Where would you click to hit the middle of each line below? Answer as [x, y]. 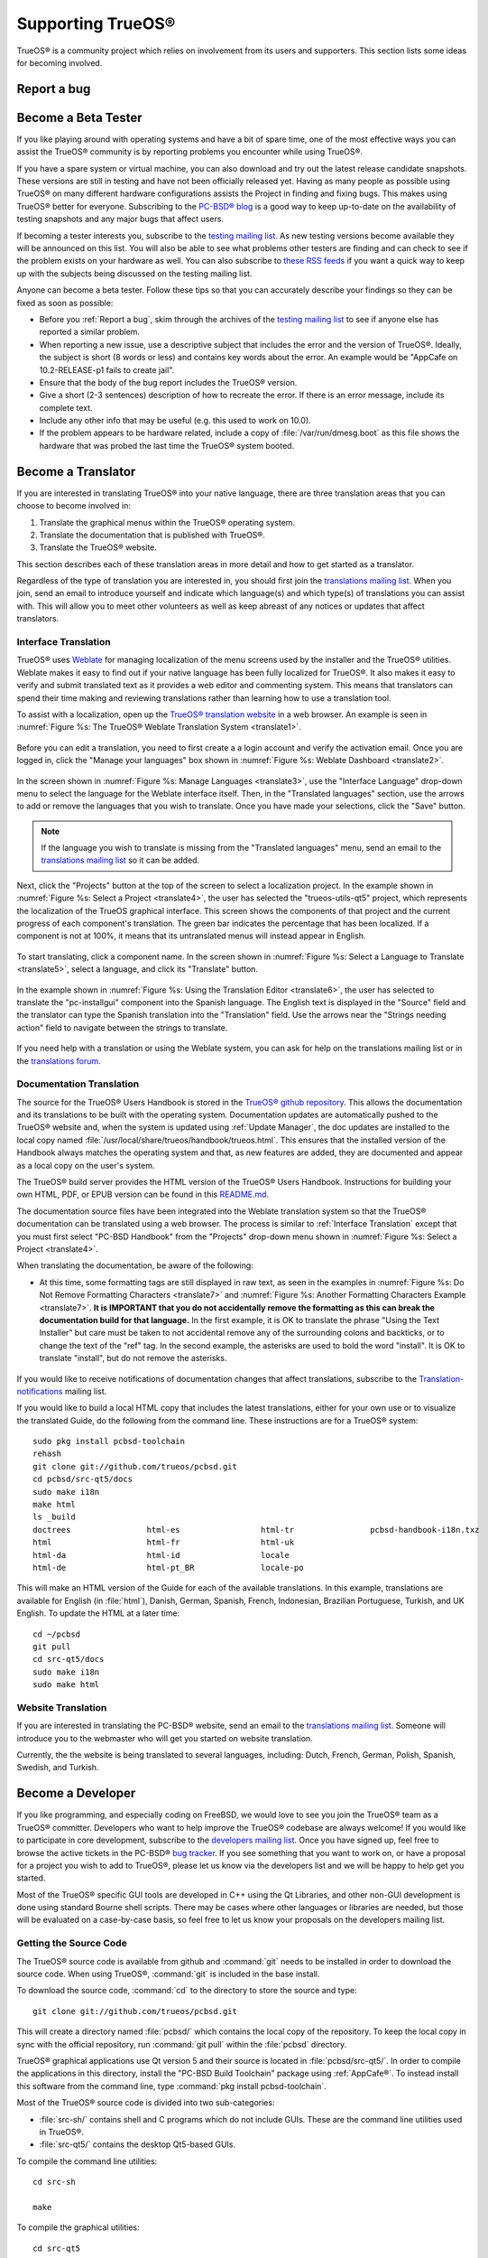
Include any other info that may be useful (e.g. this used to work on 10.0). [175, 421]
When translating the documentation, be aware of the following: [135, 1265]
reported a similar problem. [89, 332]
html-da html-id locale [161, 1555]
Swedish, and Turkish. [58, 1768]
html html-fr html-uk [164, 1543]
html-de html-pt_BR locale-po [168, 1568]
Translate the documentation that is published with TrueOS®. [152, 535]
